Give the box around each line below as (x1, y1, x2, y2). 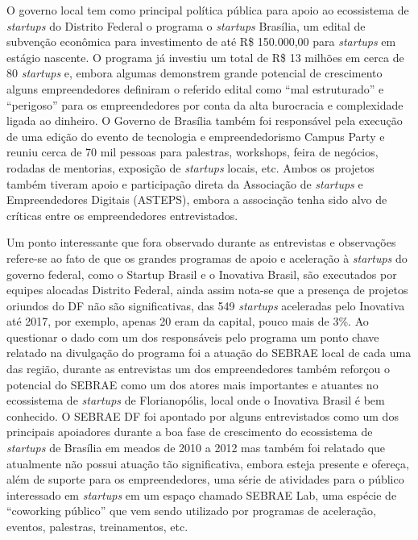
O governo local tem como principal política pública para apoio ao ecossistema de (6, 2, 409, 18)
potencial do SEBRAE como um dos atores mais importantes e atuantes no (6, 376, 379, 393)
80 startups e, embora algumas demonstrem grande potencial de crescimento (6, 64, 383, 81)
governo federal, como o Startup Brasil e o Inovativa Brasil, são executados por (6, 265, 397, 282)
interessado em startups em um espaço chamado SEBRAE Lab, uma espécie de (6, 486, 397, 503)
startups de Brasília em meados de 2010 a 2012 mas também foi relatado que (6, 439, 386, 456)
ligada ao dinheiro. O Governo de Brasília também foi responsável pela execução (6, 112, 403, 129)
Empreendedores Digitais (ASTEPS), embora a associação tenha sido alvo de (6, 191, 387, 208)
